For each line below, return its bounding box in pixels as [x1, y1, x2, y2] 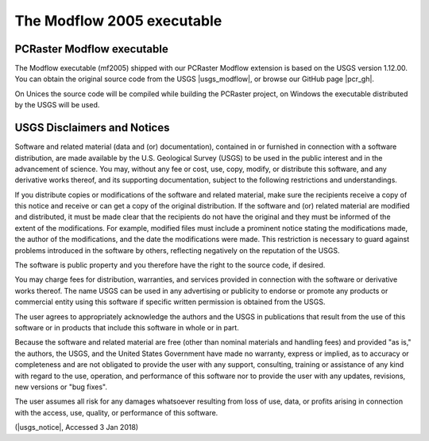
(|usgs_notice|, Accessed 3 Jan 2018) [14, 423, 139, 432]
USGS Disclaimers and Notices [14, 121, 170, 135]
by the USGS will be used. [14, 100, 100, 110]
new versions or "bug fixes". [14, 382, 107, 392]
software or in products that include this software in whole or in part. [14, 323, 240, 332]
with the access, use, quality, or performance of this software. [14, 408, 218, 417]
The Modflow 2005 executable [14, 12, 222, 29]
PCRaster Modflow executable [14, 42, 168, 56]
